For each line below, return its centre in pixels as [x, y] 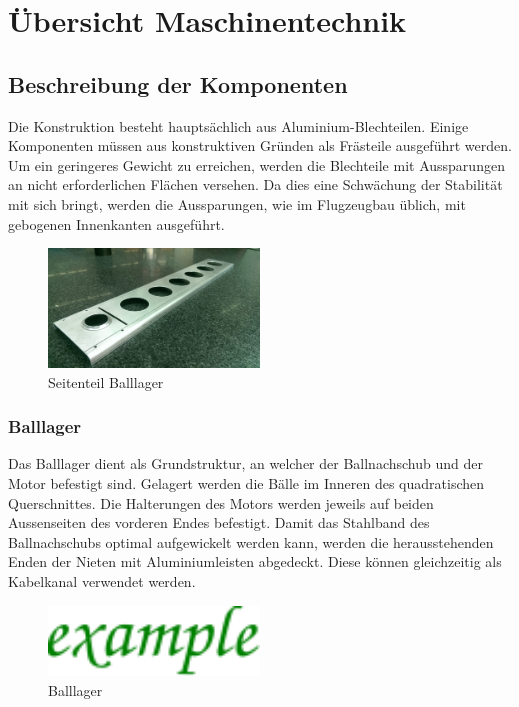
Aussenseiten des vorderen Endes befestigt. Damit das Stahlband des [219, 522]
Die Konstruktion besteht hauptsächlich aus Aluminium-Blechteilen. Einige [238, 125]
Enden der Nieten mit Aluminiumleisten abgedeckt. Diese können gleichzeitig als [255, 561]
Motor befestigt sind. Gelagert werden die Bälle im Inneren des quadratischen [246, 483]
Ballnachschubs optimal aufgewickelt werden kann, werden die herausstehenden [251, 541]
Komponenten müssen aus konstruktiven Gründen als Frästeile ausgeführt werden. [260, 145]
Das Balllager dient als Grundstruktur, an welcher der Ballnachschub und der [245, 463]
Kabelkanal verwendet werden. [102, 580]
